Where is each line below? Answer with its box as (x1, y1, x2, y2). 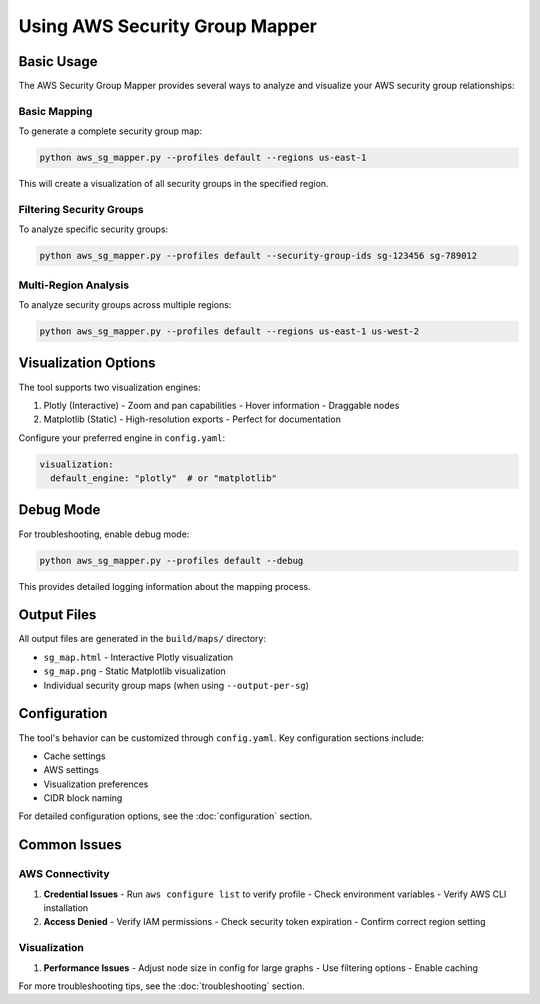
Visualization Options (18, 355, 156, 372)
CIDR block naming (43, 792, 123, 804)
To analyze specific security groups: (18, 223, 169, 235)
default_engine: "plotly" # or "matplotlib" (50, 473, 277, 484)
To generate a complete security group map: (18, 125, 203, 137)
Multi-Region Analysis (18, 278, 130, 292)
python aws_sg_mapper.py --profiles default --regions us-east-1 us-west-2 (39, 326, 420, 337)
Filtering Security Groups (18, 202, 144, 216)
